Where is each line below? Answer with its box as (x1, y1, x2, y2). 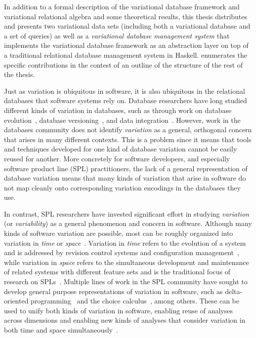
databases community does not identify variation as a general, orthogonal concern (4, 124, 252, 135)
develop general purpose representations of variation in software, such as (4, 286, 223, 296)
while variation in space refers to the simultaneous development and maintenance (4, 257, 249, 267)
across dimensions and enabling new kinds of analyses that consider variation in (4, 315, 246, 325)
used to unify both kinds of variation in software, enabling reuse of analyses (4, 305, 233, 315)
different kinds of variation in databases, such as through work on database (4, 105, 232, 115)
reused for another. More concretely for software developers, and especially (4, 153, 230, 163)
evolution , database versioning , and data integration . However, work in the (4, 114, 241, 125)
